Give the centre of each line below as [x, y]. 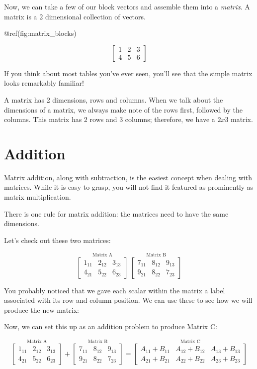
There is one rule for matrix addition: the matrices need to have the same [116, 213]
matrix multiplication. [38, 197]
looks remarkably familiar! [44, 83]
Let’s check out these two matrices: [57, 240]
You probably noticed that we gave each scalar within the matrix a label [115, 290]
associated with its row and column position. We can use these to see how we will [128, 300]
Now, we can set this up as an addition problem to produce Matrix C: [111, 326]
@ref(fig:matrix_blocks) [40, 33]
